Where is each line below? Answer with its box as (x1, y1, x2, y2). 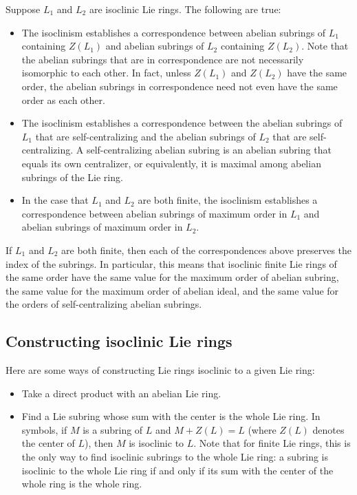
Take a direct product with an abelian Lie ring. (21, 386, 221, 400)
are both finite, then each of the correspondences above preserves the (61, 242, 352, 257)
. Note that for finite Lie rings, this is (193, 436, 351, 450)
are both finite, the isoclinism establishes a (138, 193, 318, 207)
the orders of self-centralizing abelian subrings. (6, 297, 202, 311)
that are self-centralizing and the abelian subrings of (35, 129, 256, 143)
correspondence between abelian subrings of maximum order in (21, 206, 288, 220)
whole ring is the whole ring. (21, 476, 142, 491)
